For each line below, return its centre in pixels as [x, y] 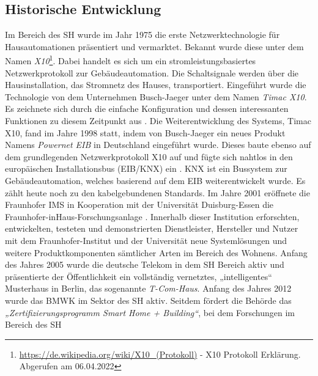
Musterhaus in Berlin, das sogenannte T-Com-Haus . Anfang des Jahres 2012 [148, 288]
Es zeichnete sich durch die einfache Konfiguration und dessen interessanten [147, 109]
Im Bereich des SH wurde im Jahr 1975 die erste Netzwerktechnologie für [142, 35]
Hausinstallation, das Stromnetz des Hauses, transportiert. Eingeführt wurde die [156, 85]
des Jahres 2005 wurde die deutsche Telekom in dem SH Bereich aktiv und [145, 264]
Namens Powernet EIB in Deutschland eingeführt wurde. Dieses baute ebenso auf [158, 145]
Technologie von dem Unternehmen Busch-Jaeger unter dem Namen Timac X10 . [156, 96]
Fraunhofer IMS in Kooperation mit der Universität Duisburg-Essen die [139, 205]
